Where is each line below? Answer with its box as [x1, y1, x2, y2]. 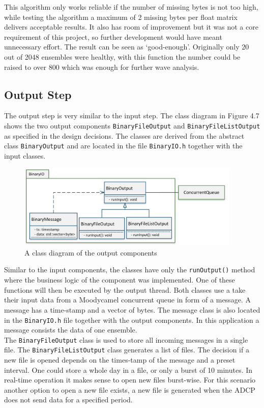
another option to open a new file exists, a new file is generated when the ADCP [4, 384, 255, 395]
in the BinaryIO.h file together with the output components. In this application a [4, 314, 259, 325]
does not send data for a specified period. [4, 394, 133, 405]
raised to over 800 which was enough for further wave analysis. [4, 61, 199, 72]
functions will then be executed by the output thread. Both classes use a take [4, 284, 246, 295]
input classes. [4, 150, 46, 161]
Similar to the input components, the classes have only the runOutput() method [4, 264, 255, 275]
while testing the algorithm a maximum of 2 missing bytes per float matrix [4, 11, 238, 22]
